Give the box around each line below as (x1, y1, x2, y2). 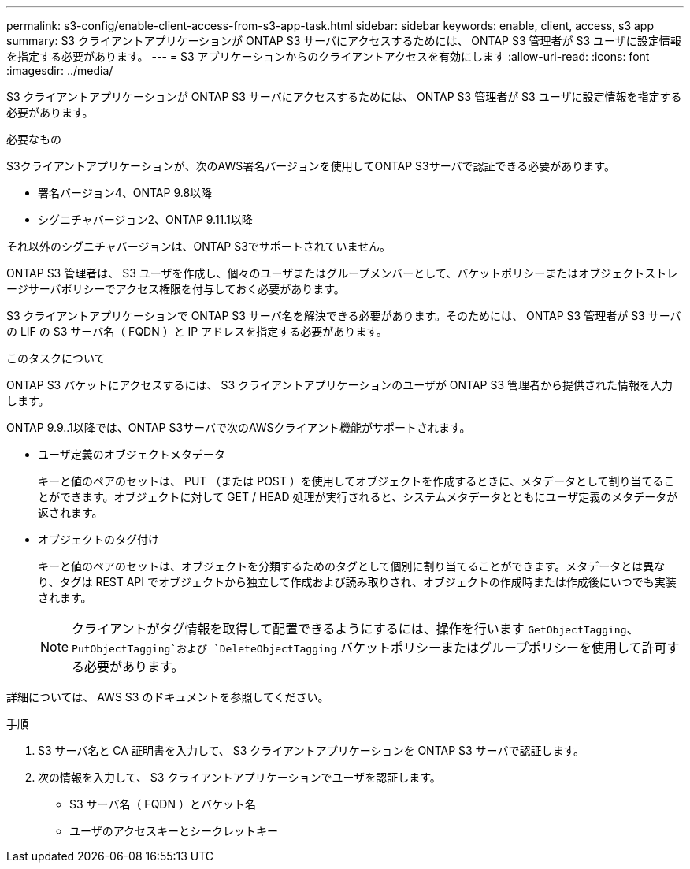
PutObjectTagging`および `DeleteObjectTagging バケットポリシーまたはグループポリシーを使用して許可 (72, 640, 667, 655)
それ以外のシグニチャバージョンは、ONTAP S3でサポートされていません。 (6, 240, 391, 253)
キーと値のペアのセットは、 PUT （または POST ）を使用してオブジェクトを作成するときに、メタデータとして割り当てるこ (38, 474, 675, 488)
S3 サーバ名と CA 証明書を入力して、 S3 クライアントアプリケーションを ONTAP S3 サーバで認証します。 (38, 744, 585, 757)
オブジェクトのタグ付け (38, 533, 159, 546)
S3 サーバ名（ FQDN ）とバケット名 (69, 797, 256, 811)
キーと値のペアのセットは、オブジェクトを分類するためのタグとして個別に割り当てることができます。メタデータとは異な (38, 559, 666, 573)
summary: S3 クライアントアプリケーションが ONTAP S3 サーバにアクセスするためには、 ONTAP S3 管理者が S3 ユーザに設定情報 (6, 34, 681, 47)
